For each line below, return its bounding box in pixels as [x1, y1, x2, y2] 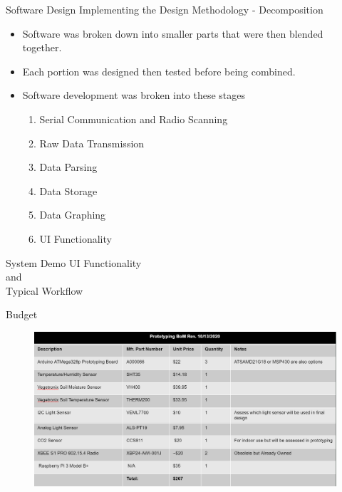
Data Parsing [39, 159, 98, 174]
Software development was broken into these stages [22, 88, 246, 103]
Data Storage [39, 183, 98, 198]
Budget [6, 307, 38, 322]
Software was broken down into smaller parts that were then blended [22, 26, 323, 41]
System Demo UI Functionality [6, 255, 142, 270]
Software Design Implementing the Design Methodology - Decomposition [6, 2, 323, 16]
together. [22, 40, 62, 55]
